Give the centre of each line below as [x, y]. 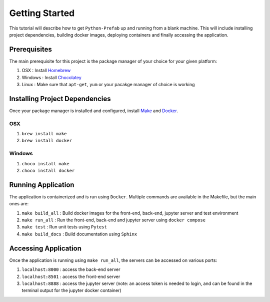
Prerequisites [30, 49]
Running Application [42, 185]
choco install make [45, 164]
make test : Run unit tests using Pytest [64, 227]
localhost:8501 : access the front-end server [71, 276]
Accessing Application [45, 248]
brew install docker [47, 141]
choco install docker [48, 171]
